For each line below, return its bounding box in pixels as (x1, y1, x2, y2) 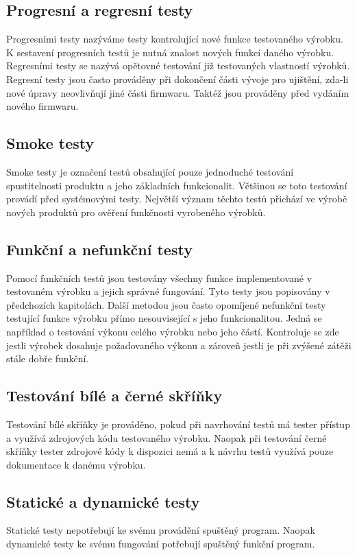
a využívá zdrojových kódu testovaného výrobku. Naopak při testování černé (6, 430, 327, 445)
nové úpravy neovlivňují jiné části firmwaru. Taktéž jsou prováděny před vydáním (6, 85, 349, 99)
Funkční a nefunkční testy (6, 238, 193, 259)
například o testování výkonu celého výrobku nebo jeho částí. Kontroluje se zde (6, 324, 339, 338)
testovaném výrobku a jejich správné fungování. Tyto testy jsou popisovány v (6, 284, 330, 298)
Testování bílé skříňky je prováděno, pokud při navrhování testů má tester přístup (6, 416, 350, 431)
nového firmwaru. (6, 99, 79, 113)
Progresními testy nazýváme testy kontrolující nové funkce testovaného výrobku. (6, 32, 343, 46)
